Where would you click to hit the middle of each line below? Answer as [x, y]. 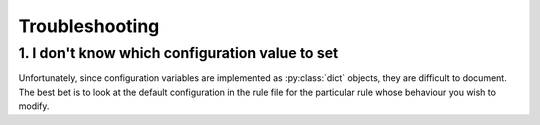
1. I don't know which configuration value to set [178, 53]
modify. [34, 106]
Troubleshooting [89, 26]
